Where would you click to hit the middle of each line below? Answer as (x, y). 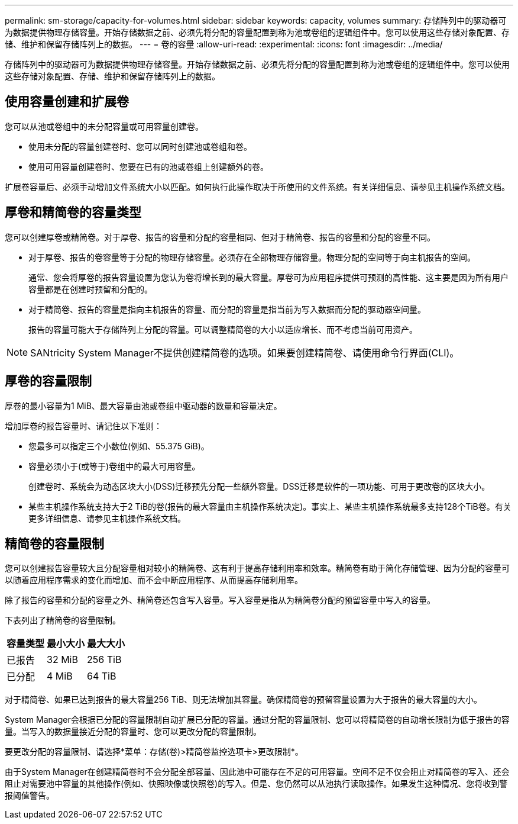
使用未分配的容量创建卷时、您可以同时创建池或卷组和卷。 (140, 146)
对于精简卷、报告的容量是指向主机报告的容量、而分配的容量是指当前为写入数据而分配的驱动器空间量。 (227, 309)
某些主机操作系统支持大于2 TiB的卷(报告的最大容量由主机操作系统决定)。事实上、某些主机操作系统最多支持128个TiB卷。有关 (270, 506)
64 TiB (102, 676)
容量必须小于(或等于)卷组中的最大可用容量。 (114, 466)
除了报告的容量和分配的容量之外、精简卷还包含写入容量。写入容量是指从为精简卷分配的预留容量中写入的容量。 (220, 600)
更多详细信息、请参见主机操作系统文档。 (107, 518)
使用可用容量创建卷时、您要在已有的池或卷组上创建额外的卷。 (148, 166)
